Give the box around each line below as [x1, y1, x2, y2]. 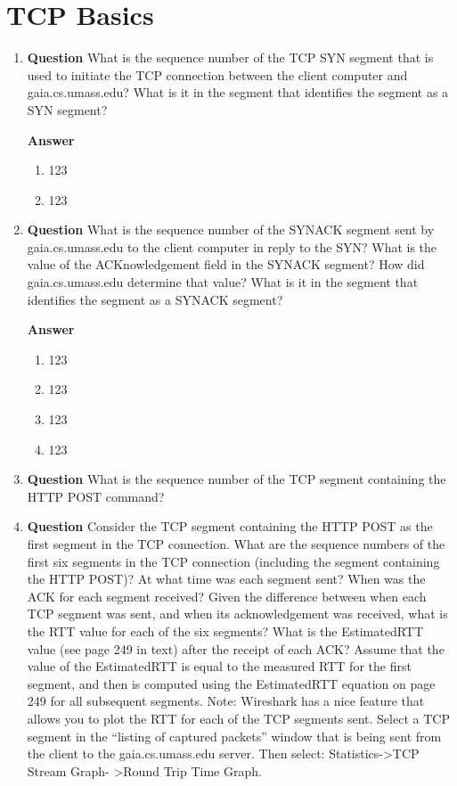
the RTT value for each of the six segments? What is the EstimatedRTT [27, 621, 424, 640]
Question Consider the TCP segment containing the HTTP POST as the [27, 517, 433, 536]
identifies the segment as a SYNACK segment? [27, 290, 283, 308]
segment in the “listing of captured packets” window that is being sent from [27, 726, 442, 745]
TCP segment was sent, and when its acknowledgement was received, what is [27, 604, 448, 623]
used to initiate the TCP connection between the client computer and [27, 65, 408, 84]
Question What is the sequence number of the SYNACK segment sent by [27, 220, 435, 239]
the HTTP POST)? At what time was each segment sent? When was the [27, 569, 426, 588]
